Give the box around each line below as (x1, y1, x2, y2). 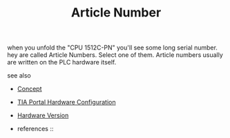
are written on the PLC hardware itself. (7, 58, 117, 67)
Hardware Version (17, 111, 69, 119)
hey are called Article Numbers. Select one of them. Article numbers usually (7, 51, 223, 59)
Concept (17, 84, 43, 93)
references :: (17, 125, 54, 133)
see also (7, 71, 31, 80)
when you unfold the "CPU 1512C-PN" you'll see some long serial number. (7, 43, 218, 52)
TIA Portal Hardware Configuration (17, 98, 116, 106)
